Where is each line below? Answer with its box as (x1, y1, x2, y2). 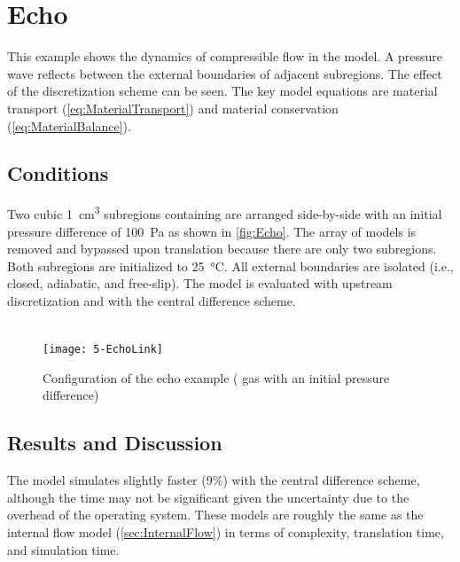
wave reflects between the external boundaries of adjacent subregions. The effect (7, 64, 442, 82)
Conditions (7, 160, 109, 187)
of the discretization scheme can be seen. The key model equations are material (7, 82, 438, 100)
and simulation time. (7, 540, 120, 558)
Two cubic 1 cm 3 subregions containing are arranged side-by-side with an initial (7, 202, 442, 222)
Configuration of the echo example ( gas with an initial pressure (43, 368, 390, 386)
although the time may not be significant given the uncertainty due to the (7, 488, 409, 506)
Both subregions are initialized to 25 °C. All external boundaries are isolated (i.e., (7, 256, 454, 275)
